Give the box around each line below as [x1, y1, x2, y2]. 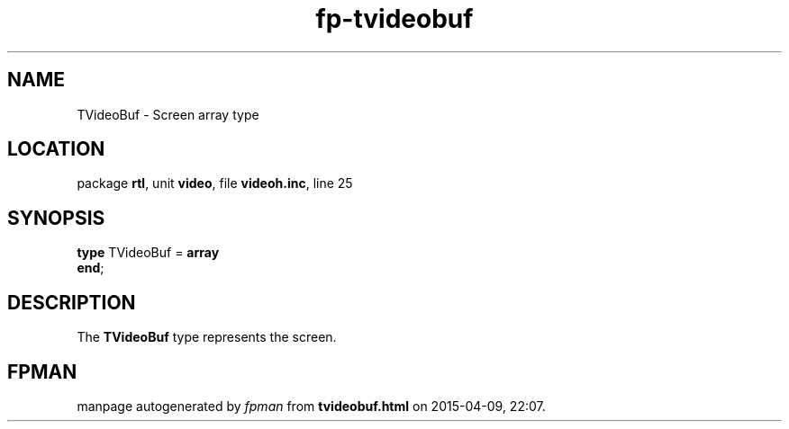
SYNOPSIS [7, 206, 105, 229]
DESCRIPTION [7, 290, 136, 314]
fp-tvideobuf [315, 4, 474, 34]
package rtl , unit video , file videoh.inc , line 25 [77, 175, 353, 192]
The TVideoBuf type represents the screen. [77, 329, 337, 345]
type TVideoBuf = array [77, 245, 220, 261]
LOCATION [7, 138, 105, 161]
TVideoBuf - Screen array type [77, 106, 259, 122]
